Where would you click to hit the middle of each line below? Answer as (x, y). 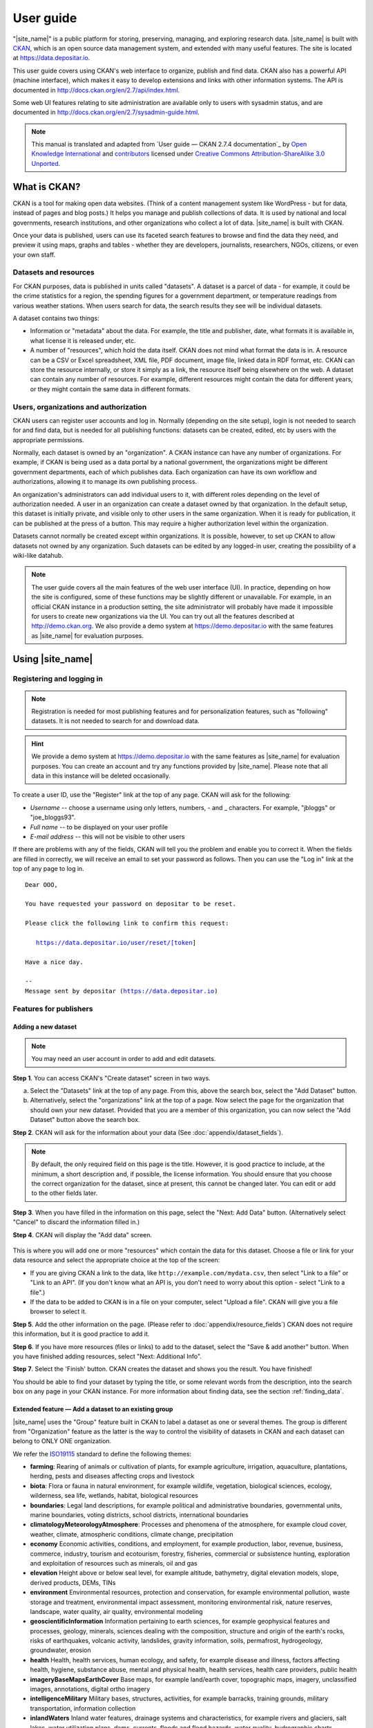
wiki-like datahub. (38, 555)
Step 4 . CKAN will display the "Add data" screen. (82, 1234)
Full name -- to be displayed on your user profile (99, 827)
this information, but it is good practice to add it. (81, 1334)
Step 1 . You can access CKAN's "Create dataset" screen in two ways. (112, 1078)
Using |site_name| (53, 659)
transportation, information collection (83, 1708)
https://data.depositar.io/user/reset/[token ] (116, 942)
